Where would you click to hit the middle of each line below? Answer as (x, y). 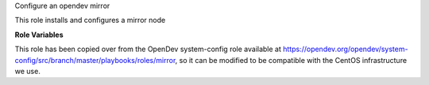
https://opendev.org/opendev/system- (345, 49)
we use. (28, 71)
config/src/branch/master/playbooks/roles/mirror (95, 60)
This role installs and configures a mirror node (90, 20)
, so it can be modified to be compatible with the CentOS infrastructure (291, 60)
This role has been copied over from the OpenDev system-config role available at (148, 49)
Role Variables (39, 35)
